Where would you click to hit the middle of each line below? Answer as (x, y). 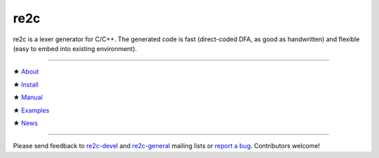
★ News (25, 123)
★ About (26, 72)
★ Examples (31, 110)
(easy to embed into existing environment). (75, 48)
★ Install (26, 85)
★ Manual (28, 97)
